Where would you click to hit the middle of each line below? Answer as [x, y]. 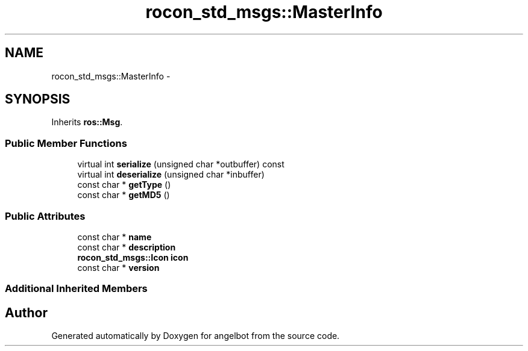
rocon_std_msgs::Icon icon [133, 257]
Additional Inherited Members [76, 289]
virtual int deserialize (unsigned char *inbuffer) [171, 175]
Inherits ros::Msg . [87, 122]
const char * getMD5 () [124, 195]
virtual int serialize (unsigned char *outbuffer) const [181, 164]
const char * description [127, 247]
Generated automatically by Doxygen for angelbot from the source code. [196, 336]
